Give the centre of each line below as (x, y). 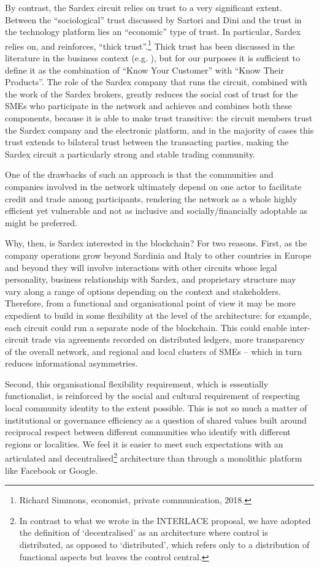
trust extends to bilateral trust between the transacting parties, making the (147, 142)
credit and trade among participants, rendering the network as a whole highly (151, 198)
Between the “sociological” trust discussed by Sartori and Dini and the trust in (153, 19)
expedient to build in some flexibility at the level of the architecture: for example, (158, 315)
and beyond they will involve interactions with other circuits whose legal (141, 267)
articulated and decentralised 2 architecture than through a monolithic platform (154, 457)
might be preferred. (41, 222)
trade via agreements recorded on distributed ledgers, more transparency (168, 339)
